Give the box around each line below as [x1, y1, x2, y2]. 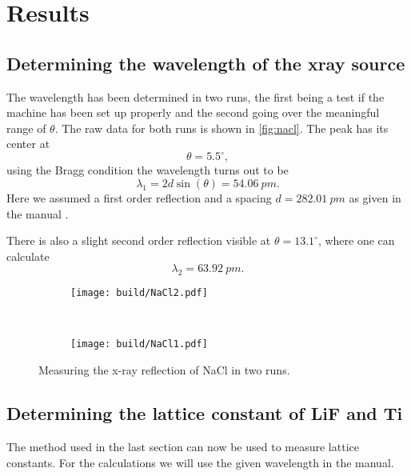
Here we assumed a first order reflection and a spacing [6, 190, 272, 206]
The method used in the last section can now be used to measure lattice [6, 438, 359, 454]
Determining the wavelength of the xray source [6, 50, 405, 75]
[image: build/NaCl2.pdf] [70, 287, 208, 299]
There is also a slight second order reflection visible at [6, 232, 271, 249]
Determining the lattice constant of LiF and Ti [6, 401, 403, 426]
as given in [349, 190, 401, 206]
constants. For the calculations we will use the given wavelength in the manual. [6, 454, 394, 470]
